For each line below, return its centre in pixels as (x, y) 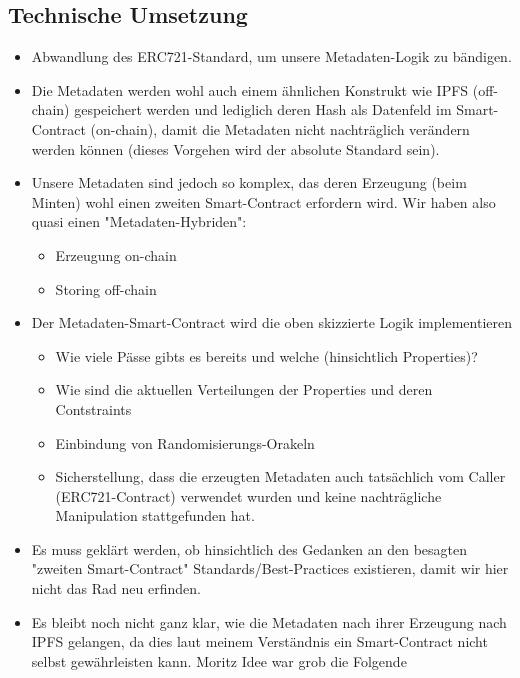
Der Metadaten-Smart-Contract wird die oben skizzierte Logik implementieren (271, 322)
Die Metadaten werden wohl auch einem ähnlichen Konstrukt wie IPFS (250, 89)
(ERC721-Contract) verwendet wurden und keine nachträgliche (248, 495)
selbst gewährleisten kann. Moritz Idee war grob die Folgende (219, 660)
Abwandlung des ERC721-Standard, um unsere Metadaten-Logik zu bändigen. (271, 56)
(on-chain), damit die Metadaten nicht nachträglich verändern (280, 128)
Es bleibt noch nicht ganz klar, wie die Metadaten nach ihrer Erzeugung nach (269, 621)
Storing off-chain (106, 288)
